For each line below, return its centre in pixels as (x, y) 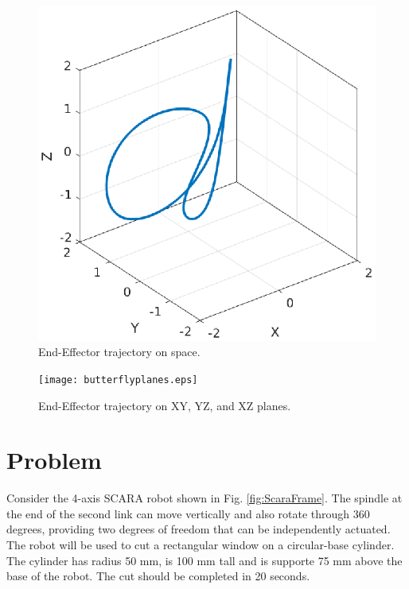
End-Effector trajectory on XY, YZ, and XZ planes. (165, 405)
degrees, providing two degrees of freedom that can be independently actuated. (199, 529)
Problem (54, 460)
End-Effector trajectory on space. (119, 352)
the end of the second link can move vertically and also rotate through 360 (188, 513)
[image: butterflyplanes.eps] (118, 380)
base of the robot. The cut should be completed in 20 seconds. (158, 576)
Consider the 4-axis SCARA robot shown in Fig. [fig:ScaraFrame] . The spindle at (204, 498)
